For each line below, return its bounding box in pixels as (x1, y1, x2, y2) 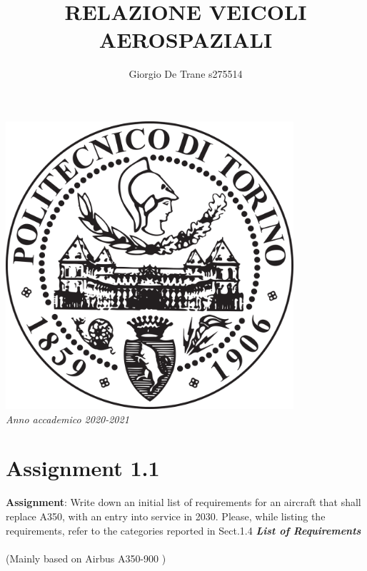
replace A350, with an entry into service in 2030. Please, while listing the (6, 509, 326, 523)
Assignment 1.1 (6, 453, 160, 482)
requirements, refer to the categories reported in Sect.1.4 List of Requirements (6, 522, 361, 537)
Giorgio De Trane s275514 (129, 66, 243, 81)
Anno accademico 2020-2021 (6, 411, 129, 426)
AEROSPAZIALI (99, 25, 273, 54)
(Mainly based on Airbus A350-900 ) (6, 550, 166, 565)
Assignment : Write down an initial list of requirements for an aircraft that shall (6, 495, 361, 510)
